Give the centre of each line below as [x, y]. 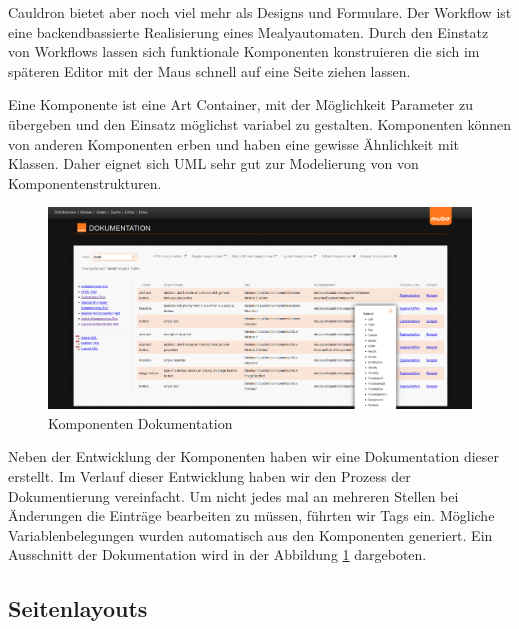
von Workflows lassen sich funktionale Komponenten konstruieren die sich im [244, 51]
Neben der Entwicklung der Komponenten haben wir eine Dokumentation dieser [254, 456]
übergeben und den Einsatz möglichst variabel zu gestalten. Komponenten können [259, 123]
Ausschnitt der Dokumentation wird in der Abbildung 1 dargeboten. [217, 554]
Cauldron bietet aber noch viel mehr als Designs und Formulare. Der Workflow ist [260, 12]
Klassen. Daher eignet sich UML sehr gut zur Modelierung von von [213, 163]
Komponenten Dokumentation [140, 422]
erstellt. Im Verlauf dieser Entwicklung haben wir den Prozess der [209, 475]
